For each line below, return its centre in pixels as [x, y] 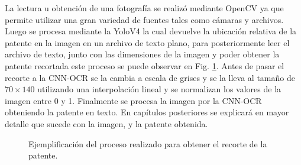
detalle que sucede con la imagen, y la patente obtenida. [106, 123]
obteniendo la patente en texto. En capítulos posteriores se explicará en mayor [147, 112]
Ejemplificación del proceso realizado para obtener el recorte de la [148, 143]
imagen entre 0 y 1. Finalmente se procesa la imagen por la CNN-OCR [133, 100]
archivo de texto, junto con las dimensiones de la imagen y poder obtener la [142, 54]
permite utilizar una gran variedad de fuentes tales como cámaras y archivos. [144, 19]
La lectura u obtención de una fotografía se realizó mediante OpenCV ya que [144, 8]
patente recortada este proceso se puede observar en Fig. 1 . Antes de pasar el [145, 65]
